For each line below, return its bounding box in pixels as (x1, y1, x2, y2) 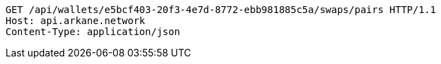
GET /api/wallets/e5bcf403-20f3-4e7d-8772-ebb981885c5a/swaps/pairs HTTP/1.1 (6, 4, 436, 15)
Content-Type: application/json (6, 26, 180, 37)
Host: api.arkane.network (6, 15, 146, 26)
